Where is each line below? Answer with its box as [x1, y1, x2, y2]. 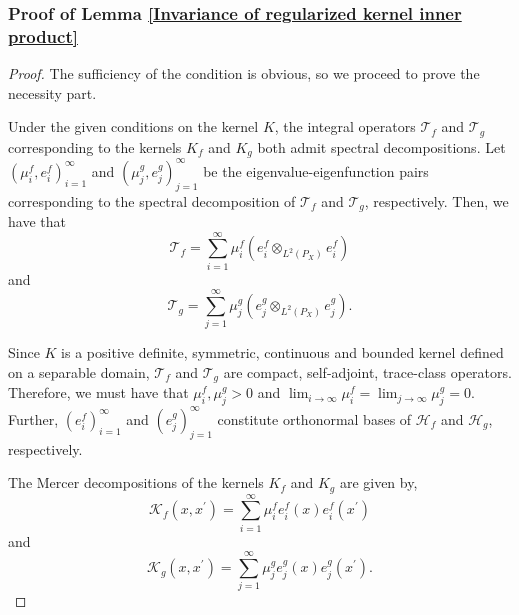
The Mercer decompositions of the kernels [8, 472, 264, 493]
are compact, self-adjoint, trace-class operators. [223, 362, 512, 383]
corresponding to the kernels [8, 136, 182, 157]
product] [8, 23, 78, 48]
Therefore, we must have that [8, 382, 189, 403]
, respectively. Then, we [364, 190, 509, 211]
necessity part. [8, 82, 97, 103]
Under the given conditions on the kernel [8, 116, 259, 137]
